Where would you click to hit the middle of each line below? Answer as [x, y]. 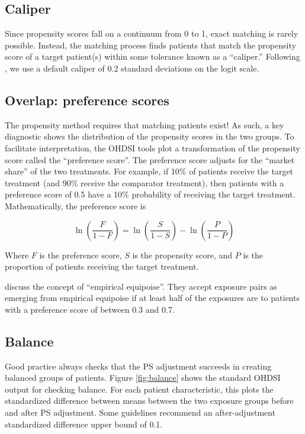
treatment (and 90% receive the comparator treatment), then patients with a [145, 182]
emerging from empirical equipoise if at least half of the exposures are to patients [152, 298]
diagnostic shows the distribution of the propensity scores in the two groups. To [150, 136]
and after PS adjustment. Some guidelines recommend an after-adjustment [140, 412]
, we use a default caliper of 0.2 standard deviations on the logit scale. [132, 68]
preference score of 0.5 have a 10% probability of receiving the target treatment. [150, 194]
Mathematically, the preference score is [76, 205]
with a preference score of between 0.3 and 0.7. [90, 309]
